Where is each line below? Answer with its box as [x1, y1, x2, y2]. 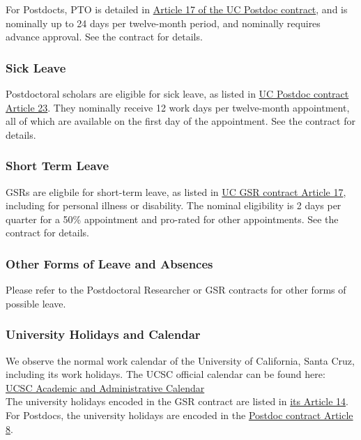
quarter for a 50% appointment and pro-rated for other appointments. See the [6, 211, 339, 226]
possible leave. [6, 296, 66, 310]
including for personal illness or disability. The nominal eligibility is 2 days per [6, 198, 341, 213]
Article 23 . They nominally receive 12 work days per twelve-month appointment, [6, 100, 350, 114]
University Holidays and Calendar [6, 326, 201, 343]
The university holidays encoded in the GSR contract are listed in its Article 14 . [6, 394, 348, 409]
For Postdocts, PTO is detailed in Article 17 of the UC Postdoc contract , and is [6, 2, 348, 16]
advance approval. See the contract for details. [6, 29, 203, 44]
